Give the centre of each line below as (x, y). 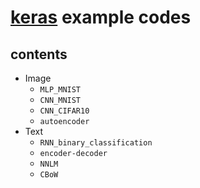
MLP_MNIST (60, 90)
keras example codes (101, 17)
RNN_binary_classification (96, 143)
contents (39, 54)
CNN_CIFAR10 (64, 111)
